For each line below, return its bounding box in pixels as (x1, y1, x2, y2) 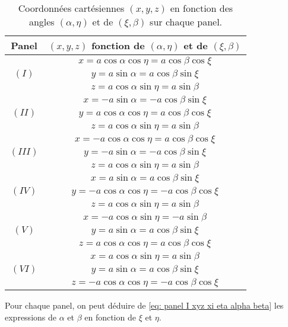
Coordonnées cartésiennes (18, 1, 125, 15)
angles (29, 15, 55, 28)
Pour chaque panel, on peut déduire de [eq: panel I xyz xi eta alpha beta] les (5, 299, 284, 311)
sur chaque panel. (150, 15, 223, 28)
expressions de (5, 310, 56, 323)
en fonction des (170, 1, 233, 15)
